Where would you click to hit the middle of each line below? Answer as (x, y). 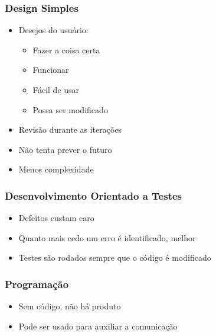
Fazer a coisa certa (66, 49)
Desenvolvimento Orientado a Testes (93, 195)
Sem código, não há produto (70, 306)
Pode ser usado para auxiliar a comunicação (98, 326)
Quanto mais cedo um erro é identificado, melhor (107, 237)
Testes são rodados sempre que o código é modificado (115, 257)
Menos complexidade (56, 169)
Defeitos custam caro (56, 218)
